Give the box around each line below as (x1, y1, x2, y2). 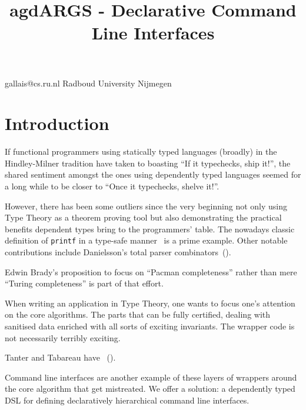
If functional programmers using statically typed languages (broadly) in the (5, 145, 277, 158)
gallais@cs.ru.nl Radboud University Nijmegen (5, 76, 172, 89)
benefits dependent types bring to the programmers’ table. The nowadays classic (5, 222, 295, 235)
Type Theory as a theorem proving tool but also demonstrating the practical (5, 211, 282, 224)
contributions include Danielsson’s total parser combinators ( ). (5, 246, 231, 258)
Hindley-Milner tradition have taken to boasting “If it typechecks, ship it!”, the (5, 156, 291, 169)
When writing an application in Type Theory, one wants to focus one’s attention (5, 296, 295, 309)
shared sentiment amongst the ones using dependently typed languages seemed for (5, 168, 301, 181)
